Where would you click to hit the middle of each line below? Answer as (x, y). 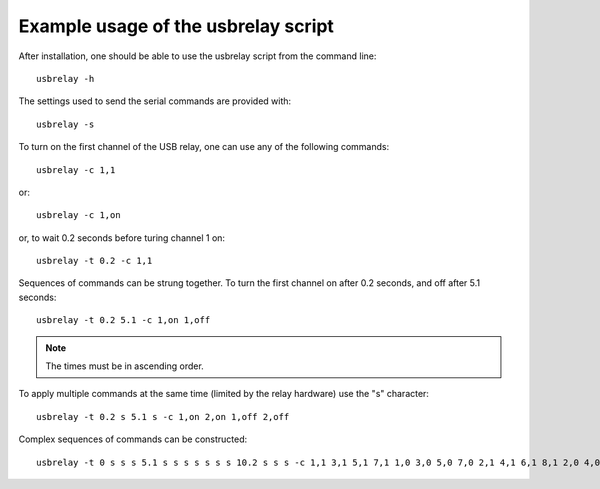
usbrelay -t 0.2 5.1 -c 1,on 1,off (123, 320)
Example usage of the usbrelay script (176, 26)
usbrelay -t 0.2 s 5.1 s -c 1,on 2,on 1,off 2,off (163, 416)
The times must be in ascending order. (124, 366)
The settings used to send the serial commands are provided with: (155, 101)
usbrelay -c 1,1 (76, 169)
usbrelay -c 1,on (78, 215)
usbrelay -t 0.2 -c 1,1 (94, 261)
